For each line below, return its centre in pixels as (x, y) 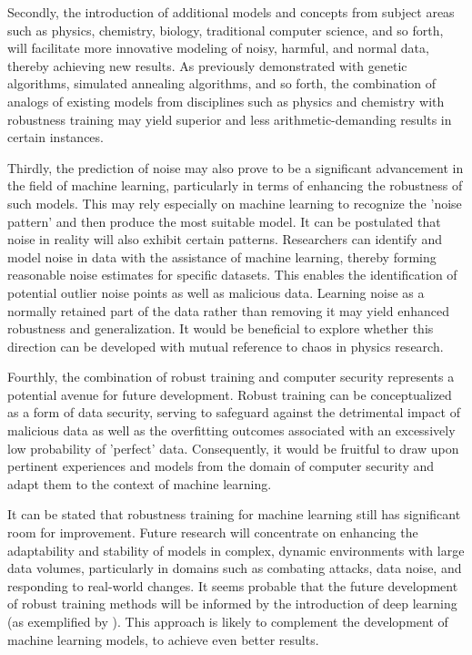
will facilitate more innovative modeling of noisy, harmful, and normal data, (218, 48)
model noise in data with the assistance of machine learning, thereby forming (222, 256)
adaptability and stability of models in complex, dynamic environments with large (236, 550)
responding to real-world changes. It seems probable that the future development (233, 585)
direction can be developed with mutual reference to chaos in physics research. (226, 346)
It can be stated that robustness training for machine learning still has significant (234, 514)
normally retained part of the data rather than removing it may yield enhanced (228, 310)
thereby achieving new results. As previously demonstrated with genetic (207, 65)
